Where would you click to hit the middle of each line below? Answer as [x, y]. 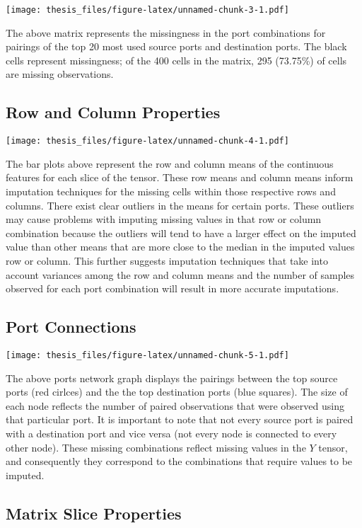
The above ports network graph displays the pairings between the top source [172, 378]
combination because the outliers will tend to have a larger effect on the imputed [181, 233]
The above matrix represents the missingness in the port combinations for [166, 32]
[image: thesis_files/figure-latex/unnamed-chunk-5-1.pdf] [147, 356]
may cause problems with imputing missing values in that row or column [164, 219]
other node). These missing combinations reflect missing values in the [156, 447]
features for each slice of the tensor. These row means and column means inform [180, 177]
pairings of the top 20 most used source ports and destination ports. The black [176, 46]
